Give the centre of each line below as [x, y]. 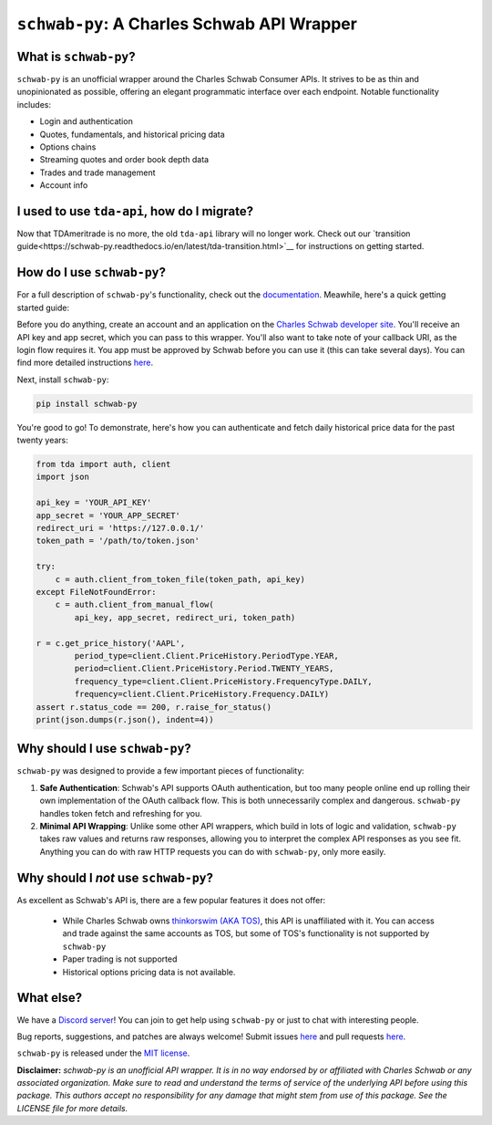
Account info [64, 185]
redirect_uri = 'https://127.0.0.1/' [120, 528]
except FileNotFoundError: [96, 592]
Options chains [68, 147]
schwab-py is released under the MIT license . [103, 1053]
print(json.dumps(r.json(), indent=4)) [125, 719]
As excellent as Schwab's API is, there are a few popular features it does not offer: [171, 900]
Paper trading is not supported [120, 959]
